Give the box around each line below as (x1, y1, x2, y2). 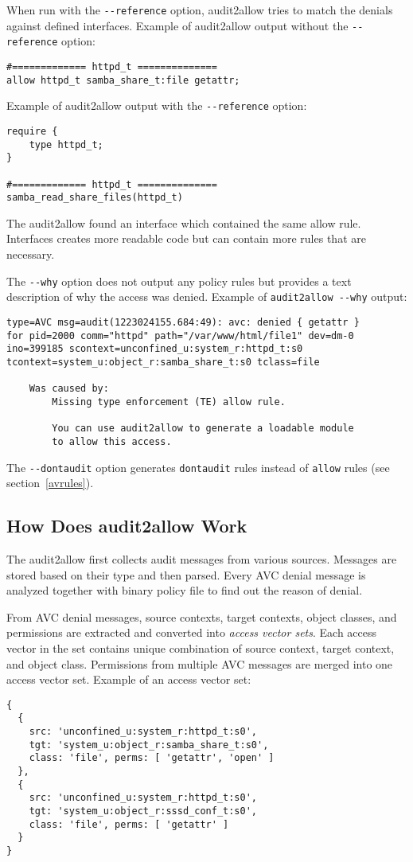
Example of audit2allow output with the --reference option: (6, 97, 307, 114)
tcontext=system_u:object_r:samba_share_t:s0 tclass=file (6, 356, 320, 368)
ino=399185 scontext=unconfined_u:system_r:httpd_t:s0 (6, 343, 303, 355)
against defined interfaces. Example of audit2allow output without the (6, 17, 349, 33)
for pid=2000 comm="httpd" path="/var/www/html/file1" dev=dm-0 (6, 330, 354, 341)
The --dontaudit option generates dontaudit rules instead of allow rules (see (6, 458, 390, 475)
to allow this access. (52, 435, 172, 447)
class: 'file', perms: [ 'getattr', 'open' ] (29, 752, 275, 764)
